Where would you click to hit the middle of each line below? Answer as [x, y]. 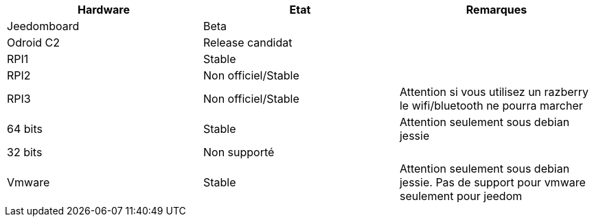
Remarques [496, 10]
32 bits [25, 152]
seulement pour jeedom [461, 196]
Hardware [104, 10]
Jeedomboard [43, 26]
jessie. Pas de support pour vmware [492, 182]
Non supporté [239, 152]
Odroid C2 [33, 42]
